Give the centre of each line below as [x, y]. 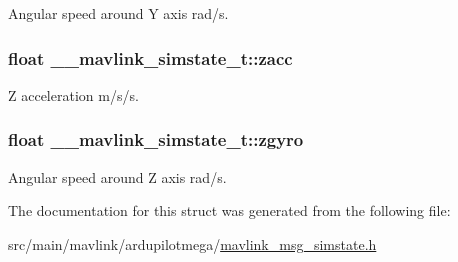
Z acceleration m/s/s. [73, 94]
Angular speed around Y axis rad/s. [118, 13]
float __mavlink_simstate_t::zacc [150, 57]
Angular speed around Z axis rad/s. [117, 176]
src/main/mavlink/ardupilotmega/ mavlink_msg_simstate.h [192, 243]
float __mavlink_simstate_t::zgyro [156, 139]
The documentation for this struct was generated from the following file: [229, 210]
